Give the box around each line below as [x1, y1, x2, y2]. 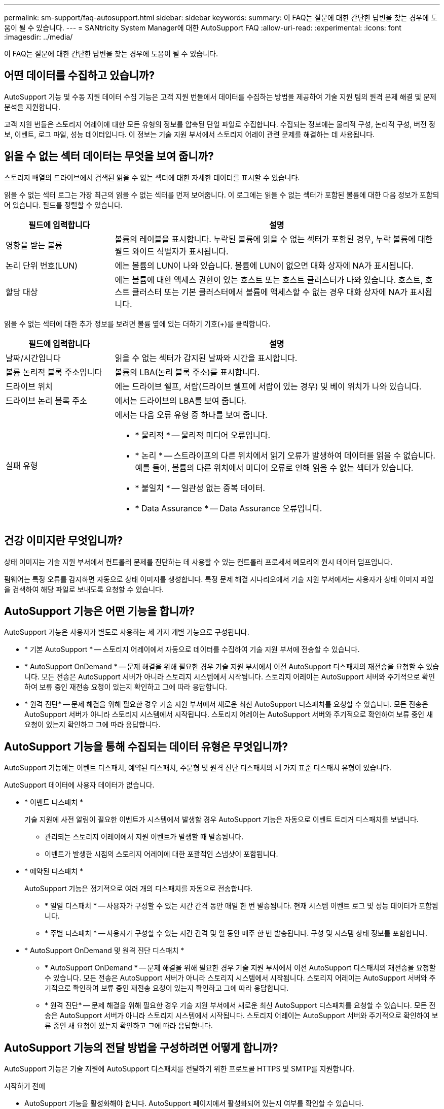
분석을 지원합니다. [4, 102, 61, 111]
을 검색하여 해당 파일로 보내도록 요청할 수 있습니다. [4, 584, 164, 594]
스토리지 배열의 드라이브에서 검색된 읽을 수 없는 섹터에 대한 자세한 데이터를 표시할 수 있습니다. [4, 173, 300, 182]
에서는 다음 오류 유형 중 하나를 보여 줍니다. [115, 409, 268, 420]
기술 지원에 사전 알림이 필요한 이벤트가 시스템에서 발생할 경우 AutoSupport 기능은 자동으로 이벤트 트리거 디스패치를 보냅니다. [24, 815, 419, 824]
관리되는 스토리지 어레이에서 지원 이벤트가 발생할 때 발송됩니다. [45, 832, 244, 841]
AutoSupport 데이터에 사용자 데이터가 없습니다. [4, 780, 155, 790]
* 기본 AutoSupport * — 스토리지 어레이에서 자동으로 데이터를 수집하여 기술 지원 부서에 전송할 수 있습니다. [24, 645, 360, 654]
